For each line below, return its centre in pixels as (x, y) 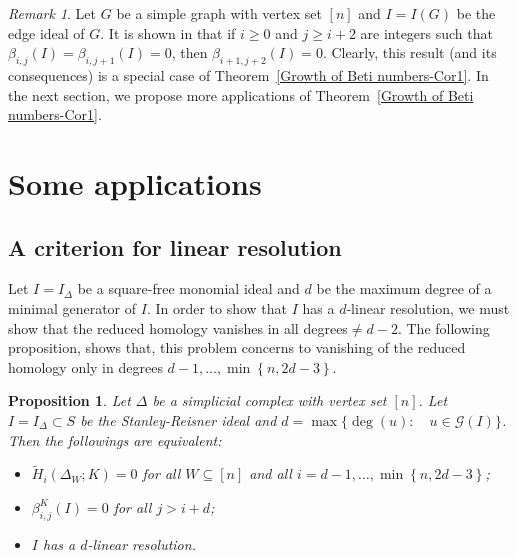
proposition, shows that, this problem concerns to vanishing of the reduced (237, 347)
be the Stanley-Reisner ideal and (178, 419)
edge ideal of (46, 32)
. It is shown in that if (168, 32)
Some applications (135, 182)
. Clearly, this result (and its (409, 52)
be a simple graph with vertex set (219, 13)
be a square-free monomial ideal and (188, 288)
